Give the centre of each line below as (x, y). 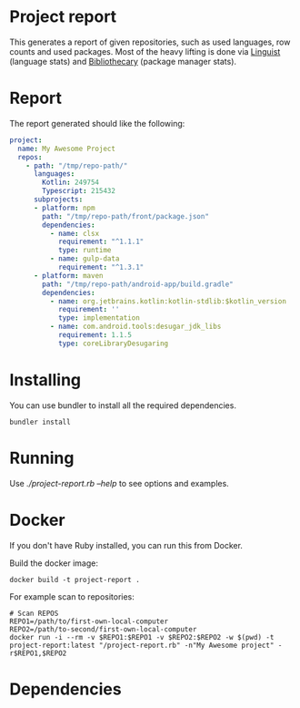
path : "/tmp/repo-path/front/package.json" (125, 216)
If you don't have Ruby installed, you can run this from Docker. (126, 545)
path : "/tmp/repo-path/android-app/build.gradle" (138, 284)
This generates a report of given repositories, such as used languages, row (150, 42)
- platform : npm (64, 208)
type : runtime (85, 251)
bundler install (40, 422)
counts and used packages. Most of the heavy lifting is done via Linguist (145, 51)
